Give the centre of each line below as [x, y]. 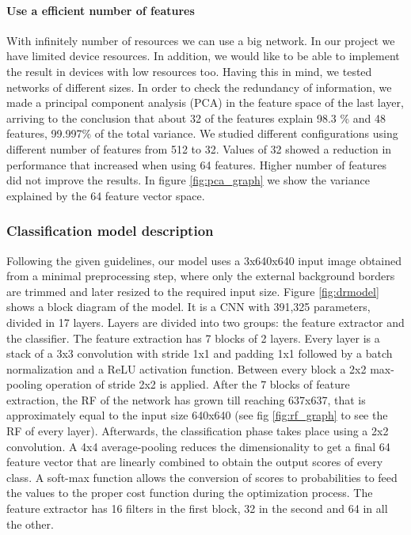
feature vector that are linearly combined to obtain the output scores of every [195, 462]
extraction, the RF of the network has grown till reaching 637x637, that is [186, 399]
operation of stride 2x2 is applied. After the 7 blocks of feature [198, 384]
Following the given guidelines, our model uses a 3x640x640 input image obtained [204, 260]
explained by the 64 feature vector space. [106, 195]
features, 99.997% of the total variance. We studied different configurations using [202, 133]
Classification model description [110, 231]
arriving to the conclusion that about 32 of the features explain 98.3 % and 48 [196, 118]
